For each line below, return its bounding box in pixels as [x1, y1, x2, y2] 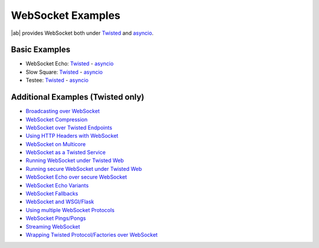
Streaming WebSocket [25, 223, 80, 230]
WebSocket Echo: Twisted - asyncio [25, 60, 114, 67]
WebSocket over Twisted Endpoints [25, 124, 112, 131]
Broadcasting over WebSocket [25, 108, 100, 115]
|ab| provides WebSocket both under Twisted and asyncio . [11, 29, 154, 37]
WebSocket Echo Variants [25, 181, 89, 189]
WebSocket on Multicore [25, 140, 86, 147]
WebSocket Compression [25, 115, 88, 123]
